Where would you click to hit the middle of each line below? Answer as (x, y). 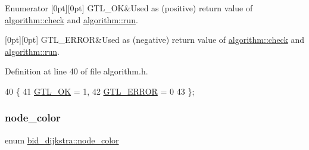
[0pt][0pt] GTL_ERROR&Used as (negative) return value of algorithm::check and (155, 40)
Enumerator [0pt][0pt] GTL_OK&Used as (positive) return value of (129, 8)
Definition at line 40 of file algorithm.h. (77, 71)
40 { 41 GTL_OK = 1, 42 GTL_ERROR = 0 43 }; (100, 91)
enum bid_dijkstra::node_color (62, 140)
